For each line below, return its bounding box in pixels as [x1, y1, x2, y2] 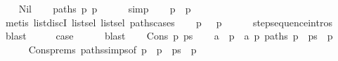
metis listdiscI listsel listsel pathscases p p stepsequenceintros [5, 15, 332, 29]
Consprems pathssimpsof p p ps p [28, 42, 197, 56]
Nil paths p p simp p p [18, 1, 191, 15]
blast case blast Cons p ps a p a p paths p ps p [5, 28, 333, 43]
